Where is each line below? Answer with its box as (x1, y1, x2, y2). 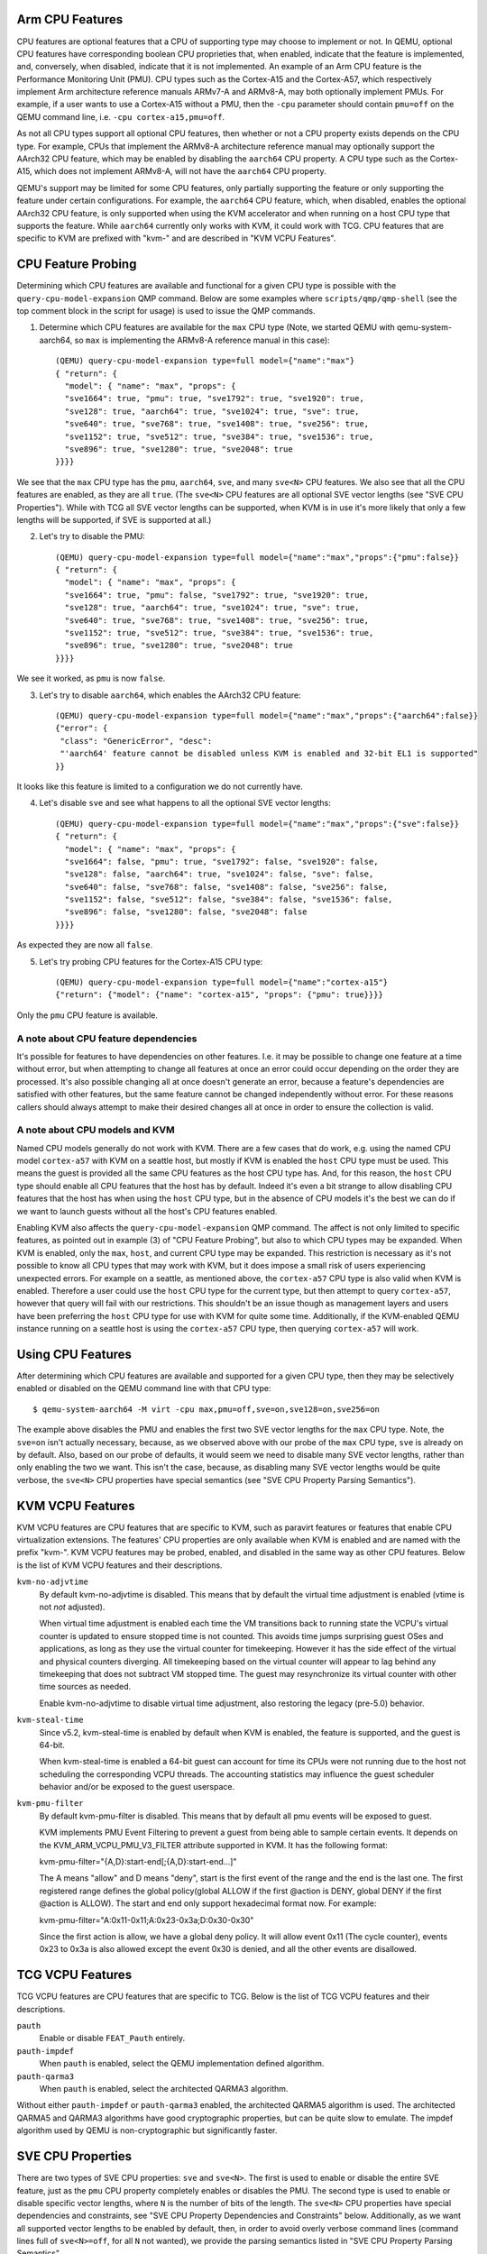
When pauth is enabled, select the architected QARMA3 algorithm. (39, 2084, 289, 2094)
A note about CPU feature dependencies (16, 1032, 198, 1045)
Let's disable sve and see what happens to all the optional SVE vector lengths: (39, 798, 331, 809)
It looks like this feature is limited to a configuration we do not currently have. (16, 781, 304, 792)
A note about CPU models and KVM (16, 1123, 175, 1136)
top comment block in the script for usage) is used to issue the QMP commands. (16, 306, 316, 316)
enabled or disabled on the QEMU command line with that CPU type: (16, 1383, 271, 1394)
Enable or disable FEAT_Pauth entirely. (39, 2033, 186, 2044)
